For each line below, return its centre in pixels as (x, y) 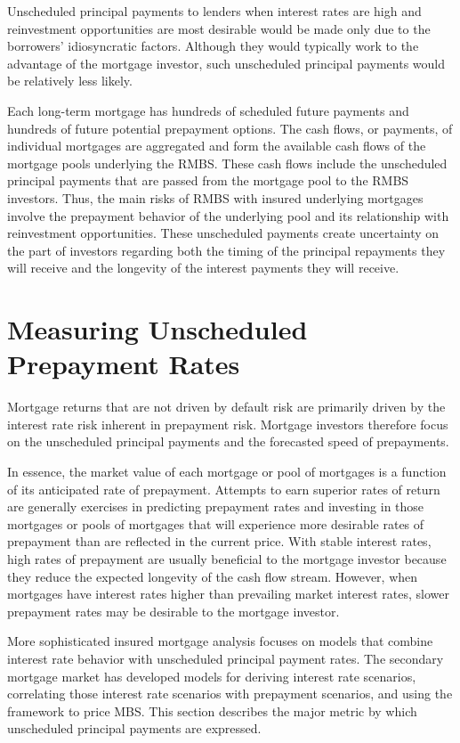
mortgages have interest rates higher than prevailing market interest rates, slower (228, 594)
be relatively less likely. (70, 81)
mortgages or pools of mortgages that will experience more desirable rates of (216, 523)
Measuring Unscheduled (157, 329)
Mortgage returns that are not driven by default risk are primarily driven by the (226, 407)
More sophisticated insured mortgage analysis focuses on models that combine (220, 641)
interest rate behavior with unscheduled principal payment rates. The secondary (226, 658)
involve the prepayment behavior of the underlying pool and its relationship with (228, 215)
